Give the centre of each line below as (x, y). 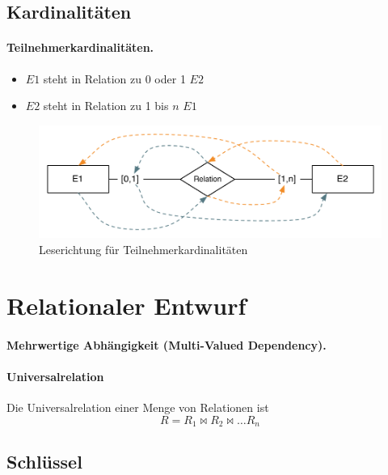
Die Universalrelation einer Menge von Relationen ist (138, 407)
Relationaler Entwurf (127, 305)
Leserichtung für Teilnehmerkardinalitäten (143, 250)
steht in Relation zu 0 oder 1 (114, 78)
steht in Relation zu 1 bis (106, 106)
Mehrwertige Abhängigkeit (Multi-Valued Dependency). (167, 344)
